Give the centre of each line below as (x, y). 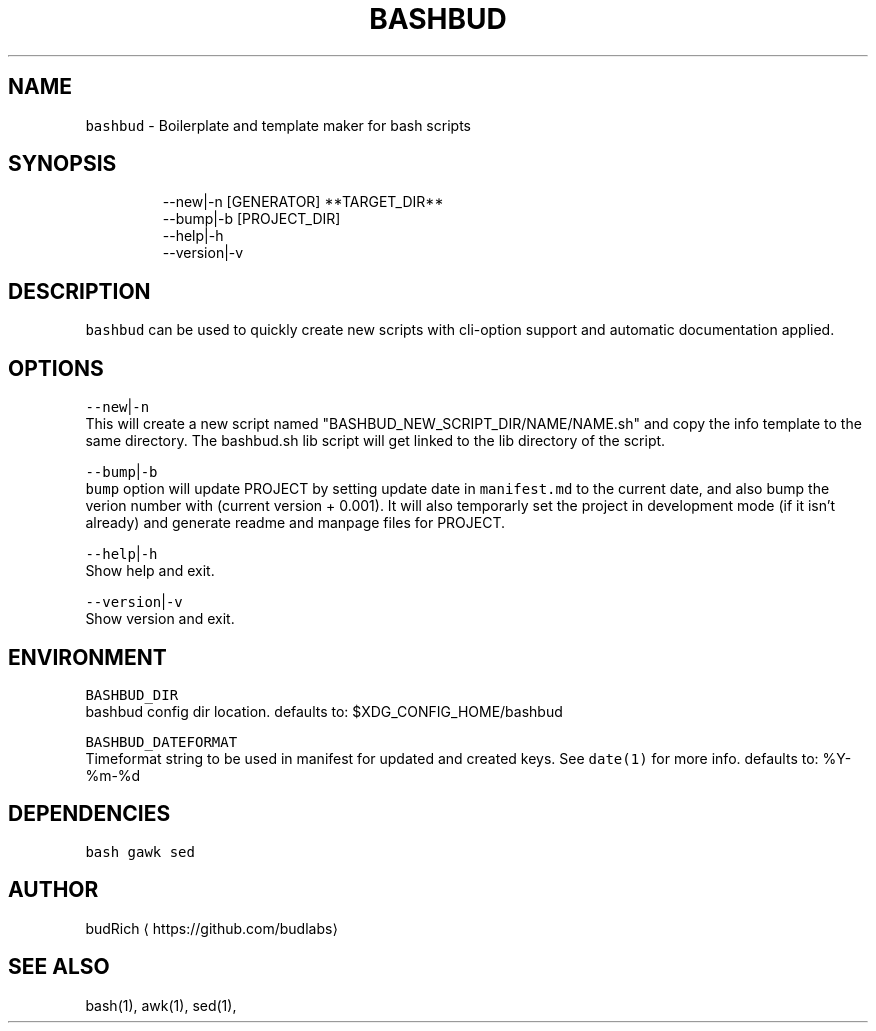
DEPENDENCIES (89, 814)
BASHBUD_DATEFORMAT (161, 741)
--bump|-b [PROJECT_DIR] (251, 219)
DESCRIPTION (79, 291)
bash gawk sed (140, 851)
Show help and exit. (150, 571)
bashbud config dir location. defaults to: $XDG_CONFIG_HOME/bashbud (324, 711)
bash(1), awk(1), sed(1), (161, 1005)
